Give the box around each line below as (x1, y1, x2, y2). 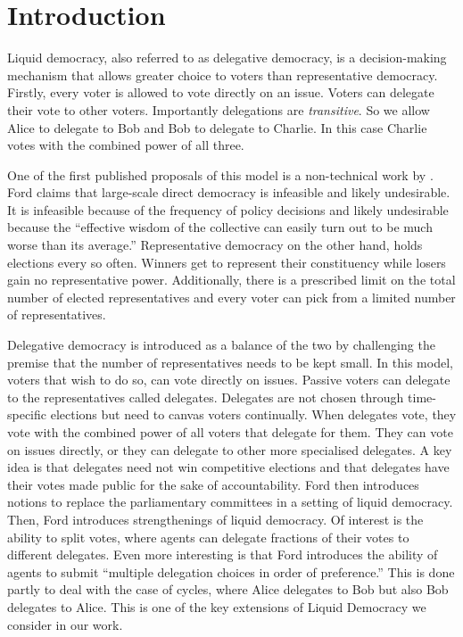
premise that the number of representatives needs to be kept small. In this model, (7, 352, 453, 371)
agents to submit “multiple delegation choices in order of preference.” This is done (7, 562, 455, 581)
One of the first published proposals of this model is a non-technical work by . (7, 165, 434, 184)
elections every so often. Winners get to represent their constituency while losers (7, 252, 446, 271)
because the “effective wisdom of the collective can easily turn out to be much (7, 218, 433, 236)
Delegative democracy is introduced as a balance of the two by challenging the (7, 335, 435, 354)
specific (7, 405, 47, 424)
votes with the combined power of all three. (7, 136, 244, 154)
